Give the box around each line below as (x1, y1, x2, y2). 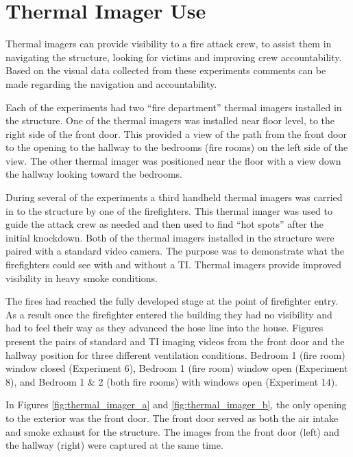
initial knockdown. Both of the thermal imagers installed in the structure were (5, 230, 334, 244)
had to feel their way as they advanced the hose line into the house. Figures (5, 320, 324, 335)
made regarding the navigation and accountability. (5, 76, 217, 91)
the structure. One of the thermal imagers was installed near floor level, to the (5, 113, 335, 128)
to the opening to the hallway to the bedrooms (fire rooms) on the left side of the (5, 140, 348, 154)
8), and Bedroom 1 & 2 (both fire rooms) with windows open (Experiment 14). (5, 374, 338, 388)
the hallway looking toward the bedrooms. (5, 167, 183, 181)
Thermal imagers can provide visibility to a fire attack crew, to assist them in (5, 36, 332, 51)
